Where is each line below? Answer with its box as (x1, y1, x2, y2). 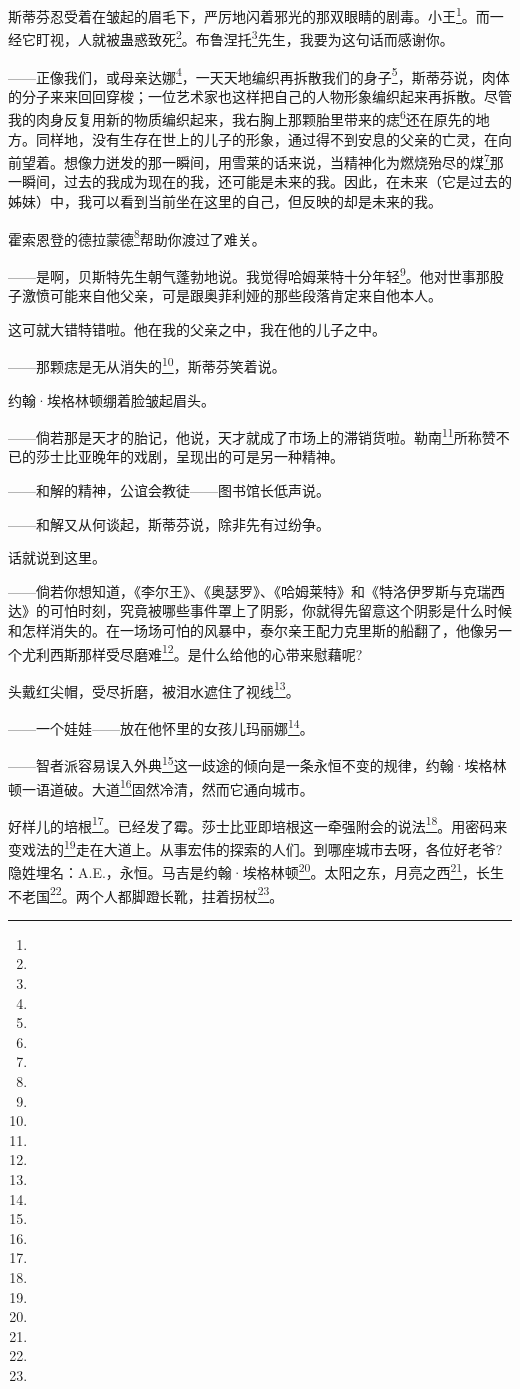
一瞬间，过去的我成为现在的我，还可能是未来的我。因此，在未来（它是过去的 (8, 171, 512, 192)
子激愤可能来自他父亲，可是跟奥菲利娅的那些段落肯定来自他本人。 (8, 285, 442, 306)
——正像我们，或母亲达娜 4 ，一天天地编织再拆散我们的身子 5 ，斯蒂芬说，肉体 (8, 63, 510, 87)
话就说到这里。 (8, 547, 106, 568)
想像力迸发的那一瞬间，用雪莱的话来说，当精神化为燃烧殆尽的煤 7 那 (63, 149, 504, 172)
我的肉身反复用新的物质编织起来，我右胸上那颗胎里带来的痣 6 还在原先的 (8, 106, 476, 129)
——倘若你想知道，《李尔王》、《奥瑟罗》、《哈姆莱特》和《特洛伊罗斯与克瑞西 (8, 580, 505, 601)
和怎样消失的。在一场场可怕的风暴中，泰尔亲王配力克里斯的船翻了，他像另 (8, 619, 498, 640)
